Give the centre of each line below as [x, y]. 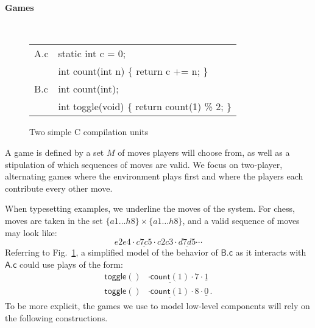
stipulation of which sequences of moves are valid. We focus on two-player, [144, 164]
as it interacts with [271, 252]
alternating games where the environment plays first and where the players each [154, 176]
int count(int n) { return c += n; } [133, 71]
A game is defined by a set [55, 152]
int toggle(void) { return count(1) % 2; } [145, 106]
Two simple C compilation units [89, 132]
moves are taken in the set [54, 221]
